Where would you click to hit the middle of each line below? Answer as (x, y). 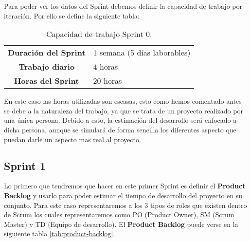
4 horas (106, 67)
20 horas (108, 81)
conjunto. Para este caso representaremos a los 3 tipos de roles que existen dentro (125, 205)
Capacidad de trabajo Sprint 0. (99, 34)
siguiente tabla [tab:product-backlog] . (60, 233)
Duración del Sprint (47, 53)
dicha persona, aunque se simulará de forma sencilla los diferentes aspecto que (120, 129)
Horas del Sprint (47, 81)
